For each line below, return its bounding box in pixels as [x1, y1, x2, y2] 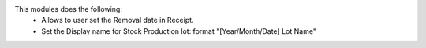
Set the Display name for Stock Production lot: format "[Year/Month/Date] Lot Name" [41, 26, 317, 35]
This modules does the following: [14, 5, 122, 13]
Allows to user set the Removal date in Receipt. [41, 16, 194, 25]
